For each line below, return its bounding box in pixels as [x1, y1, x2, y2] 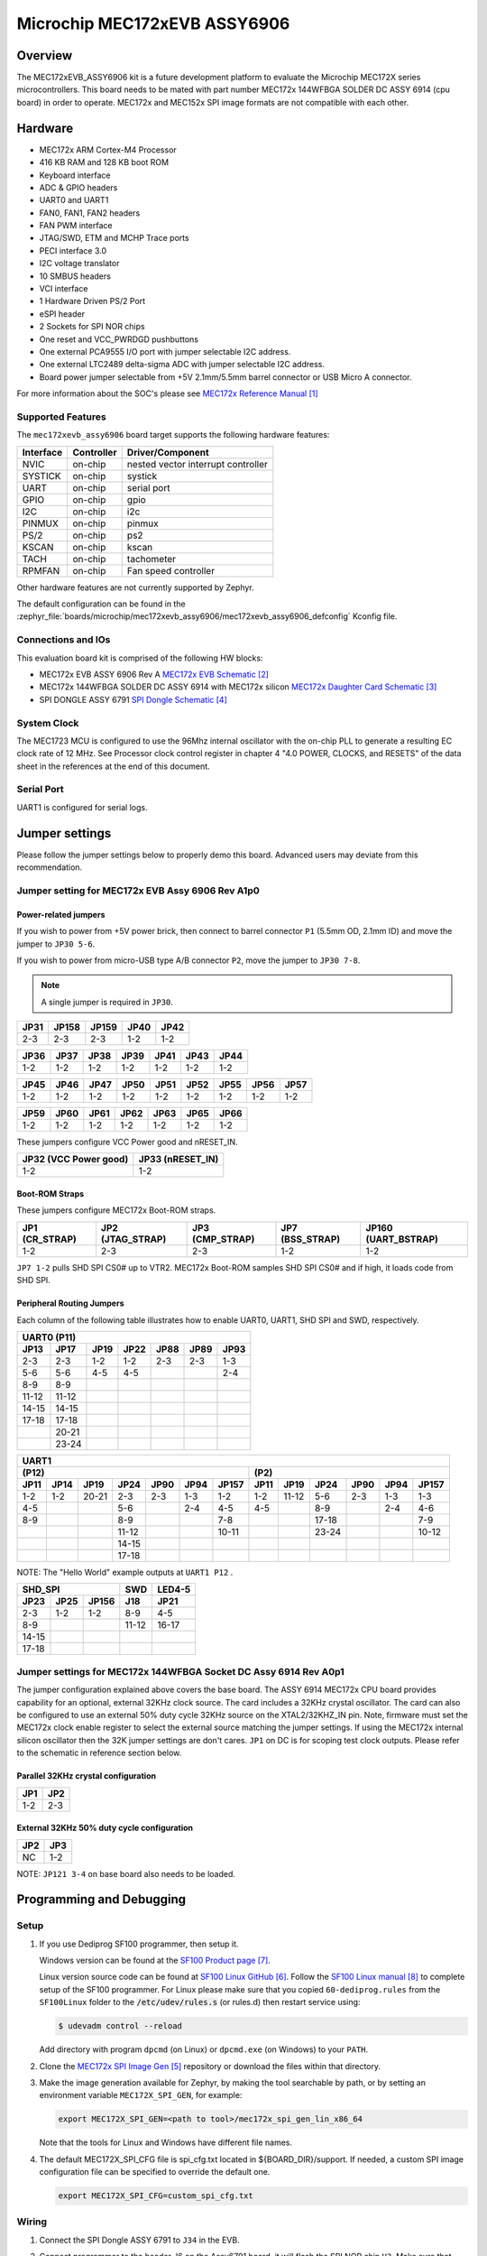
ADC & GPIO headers [39, 181, 118, 193]
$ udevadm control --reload [58, 2021, 182, 2031]
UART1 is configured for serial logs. [16, 801, 148, 812]
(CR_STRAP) [22, 1233, 77, 1245]
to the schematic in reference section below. [16, 1747, 182, 1759]
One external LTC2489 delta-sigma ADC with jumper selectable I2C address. [39, 359, 325, 370]
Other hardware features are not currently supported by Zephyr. [16, 582, 254, 593]
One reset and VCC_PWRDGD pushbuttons [39, 334, 198, 345]
